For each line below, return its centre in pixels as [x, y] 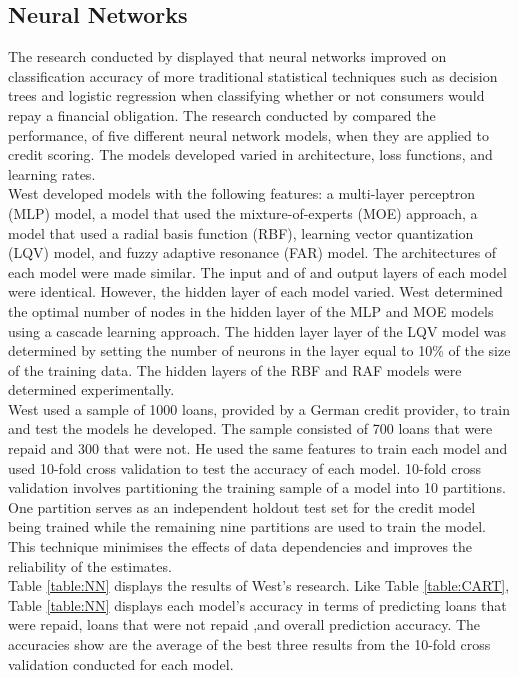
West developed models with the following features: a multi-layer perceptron [242, 193]
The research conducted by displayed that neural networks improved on [227, 56]
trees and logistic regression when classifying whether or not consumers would [246, 95]
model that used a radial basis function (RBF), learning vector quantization [241, 232]
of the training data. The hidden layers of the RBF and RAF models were [235, 369]
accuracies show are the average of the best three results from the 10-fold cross [249, 644]
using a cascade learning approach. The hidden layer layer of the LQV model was [257, 330]
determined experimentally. [91, 389]
